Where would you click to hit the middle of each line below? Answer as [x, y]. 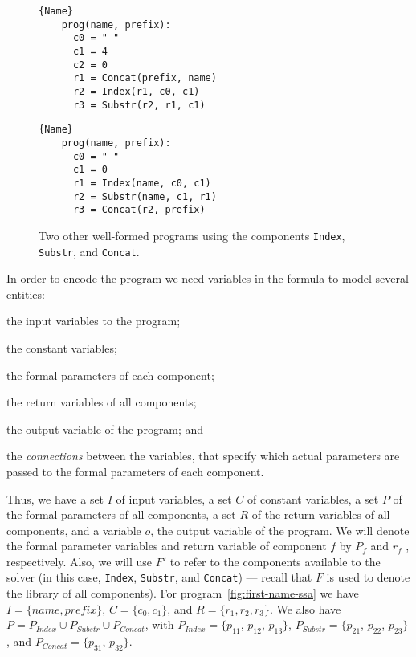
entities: [26, 294]
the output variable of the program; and [105, 428]
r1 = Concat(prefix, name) [145, 78]
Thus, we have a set [55, 498]
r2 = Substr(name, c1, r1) [145, 196]
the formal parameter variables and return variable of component [167, 546]
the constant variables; [62, 347]
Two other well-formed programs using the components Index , [192, 235]
